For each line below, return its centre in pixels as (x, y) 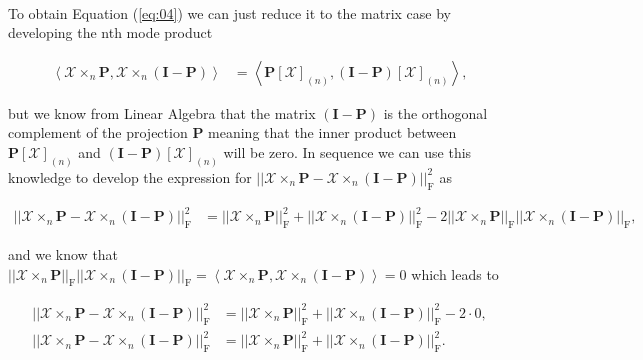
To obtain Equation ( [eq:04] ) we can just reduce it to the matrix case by (229, 12)
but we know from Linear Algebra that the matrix (162, 112)
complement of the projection (98, 132)
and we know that (63, 253)
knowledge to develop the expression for (130, 176)
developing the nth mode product (110, 32)
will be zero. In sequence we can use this (347, 152)
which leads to (455, 273)
